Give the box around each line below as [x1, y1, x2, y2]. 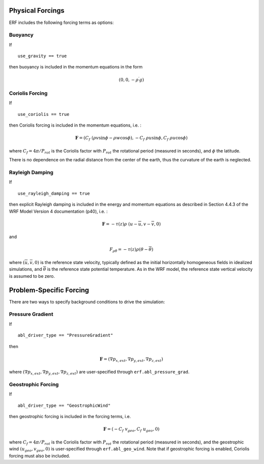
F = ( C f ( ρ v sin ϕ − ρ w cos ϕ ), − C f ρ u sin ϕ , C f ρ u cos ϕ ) [75, 135, 188, 142]
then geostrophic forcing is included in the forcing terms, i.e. [9, 414, 131, 420]
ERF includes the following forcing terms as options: [9, 20, 114, 25]
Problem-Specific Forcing [9, 286, 89, 294]
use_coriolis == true [18, 111, 69, 117]
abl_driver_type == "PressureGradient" [18, 332, 113, 338]
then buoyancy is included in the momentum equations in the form [9, 64, 143, 70]
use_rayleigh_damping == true [18, 191, 90, 196]
